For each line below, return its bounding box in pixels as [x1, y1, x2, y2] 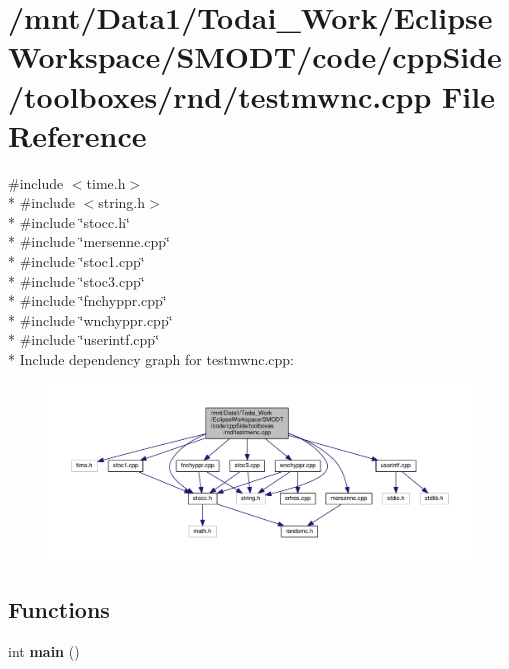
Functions [8, 594, 110, 625]
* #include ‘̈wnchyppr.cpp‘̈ [8, 309, 173, 330]
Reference [8, 114, 147, 155]
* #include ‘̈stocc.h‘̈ [8, 211, 130, 232]
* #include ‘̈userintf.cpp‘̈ [8, 329, 160, 350]
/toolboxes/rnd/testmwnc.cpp [8, 75, 432, 116]
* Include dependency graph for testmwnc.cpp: [8, 349, 295, 370]
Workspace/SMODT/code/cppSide [8, 36, 502, 77]
